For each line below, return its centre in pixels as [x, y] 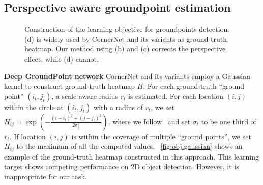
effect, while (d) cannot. [62, 58]
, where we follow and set [149, 121]
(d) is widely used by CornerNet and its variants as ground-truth [126, 38]
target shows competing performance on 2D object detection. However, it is [122, 166]
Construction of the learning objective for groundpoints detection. [127, 29]
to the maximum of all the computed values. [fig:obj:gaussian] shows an [129, 146]
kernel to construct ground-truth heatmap [69, 86]
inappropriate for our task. [46, 176]
